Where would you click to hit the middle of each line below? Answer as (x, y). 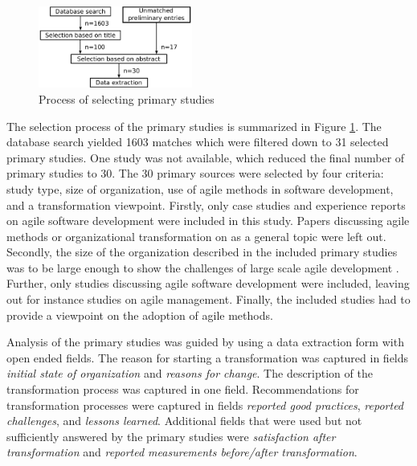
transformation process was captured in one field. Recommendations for (183, 389)
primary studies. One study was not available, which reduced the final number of (206, 157)
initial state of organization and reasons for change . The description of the (190, 373)
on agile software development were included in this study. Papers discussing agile (208, 221)
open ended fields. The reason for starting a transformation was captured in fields (208, 357)
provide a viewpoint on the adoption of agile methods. (140, 315)
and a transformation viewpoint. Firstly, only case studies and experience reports (206, 204)
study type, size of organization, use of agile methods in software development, (200, 188)
